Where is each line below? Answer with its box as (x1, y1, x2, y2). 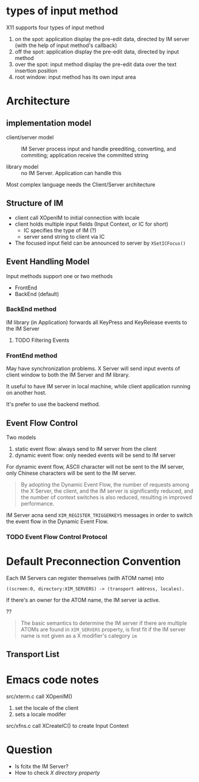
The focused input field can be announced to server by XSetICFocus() (14, 239, 186, 247)
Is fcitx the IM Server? (14, 763, 69, 770)
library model (6, 163, 39, 170)
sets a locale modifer (14, 711, 67, 718)
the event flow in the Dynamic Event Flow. (6, 518, 109, 525)
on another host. (6, 389, 47, 397)
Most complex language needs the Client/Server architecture (6, 180, 156, 188)
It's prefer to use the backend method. (6, 401, 100, 408)
